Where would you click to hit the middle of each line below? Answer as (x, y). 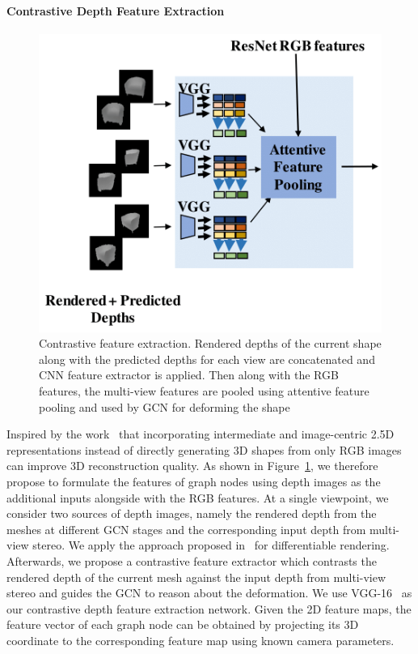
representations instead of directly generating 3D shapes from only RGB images (204, 449)
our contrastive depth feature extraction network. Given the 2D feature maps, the (209, 608)
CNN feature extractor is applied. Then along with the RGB (189, 375)
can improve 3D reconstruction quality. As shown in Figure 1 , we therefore (192, 466)
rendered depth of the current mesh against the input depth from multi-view (196, 577)
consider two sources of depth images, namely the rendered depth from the (192, 513)
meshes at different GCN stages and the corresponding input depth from (186, 529)
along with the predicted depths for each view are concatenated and (207, 359)
